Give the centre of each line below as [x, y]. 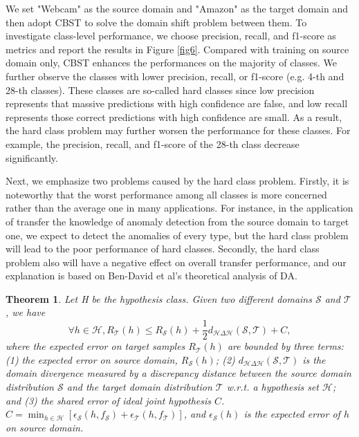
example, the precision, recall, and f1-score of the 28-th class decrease [153, 143]
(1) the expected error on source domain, [92, 359]
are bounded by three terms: [285, 346]
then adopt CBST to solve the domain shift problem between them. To [156, 22]
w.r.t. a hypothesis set [273, 386]
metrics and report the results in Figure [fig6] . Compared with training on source [177, 49]
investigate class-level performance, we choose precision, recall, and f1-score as [171, 36]
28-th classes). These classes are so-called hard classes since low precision [160, 90]
